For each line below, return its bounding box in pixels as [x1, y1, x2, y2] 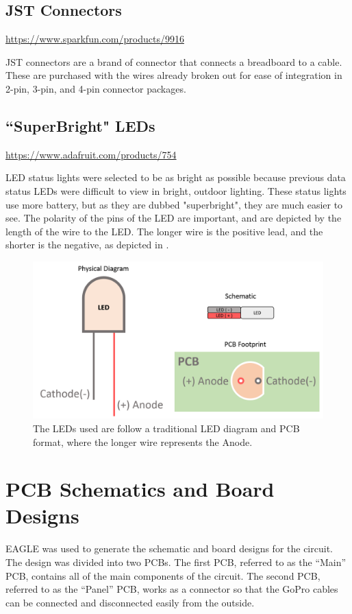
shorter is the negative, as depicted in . [5, 237, 169, 252]
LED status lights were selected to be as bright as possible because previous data [5, 170, 346, 185]
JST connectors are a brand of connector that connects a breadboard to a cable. [5, 54, 342, 69]
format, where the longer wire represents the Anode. [33, 434, 253, 449]
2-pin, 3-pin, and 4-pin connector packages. [5, 81, 186, 95]
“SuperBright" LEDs [5, 115, 155, 136]
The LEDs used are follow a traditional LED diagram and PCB [33, 421, 300, 435]
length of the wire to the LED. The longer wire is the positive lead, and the [5, 224, 323, 238]
